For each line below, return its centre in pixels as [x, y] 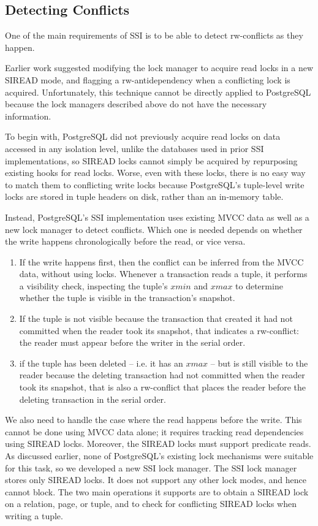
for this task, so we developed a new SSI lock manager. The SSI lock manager [151, 467]
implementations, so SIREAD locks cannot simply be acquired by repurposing [151, 160]
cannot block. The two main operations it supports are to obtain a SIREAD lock [157, 491]
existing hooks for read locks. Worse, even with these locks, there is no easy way [155, 173]
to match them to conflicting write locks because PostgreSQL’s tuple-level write [155, 184]
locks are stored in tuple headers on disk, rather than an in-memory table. [144, 196]
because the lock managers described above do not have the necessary [136, 104]
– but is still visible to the [259, 363]
